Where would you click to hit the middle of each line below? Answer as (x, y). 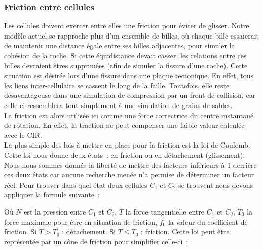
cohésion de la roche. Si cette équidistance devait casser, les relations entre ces (125, 55)
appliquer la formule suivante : (52, 194)
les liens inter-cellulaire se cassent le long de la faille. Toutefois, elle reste (117, 85)
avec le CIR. (23, 135)
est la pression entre (55, 211)
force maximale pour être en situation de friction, (81, 221)
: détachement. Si (89, 231)
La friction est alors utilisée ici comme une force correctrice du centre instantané (129, 115)
